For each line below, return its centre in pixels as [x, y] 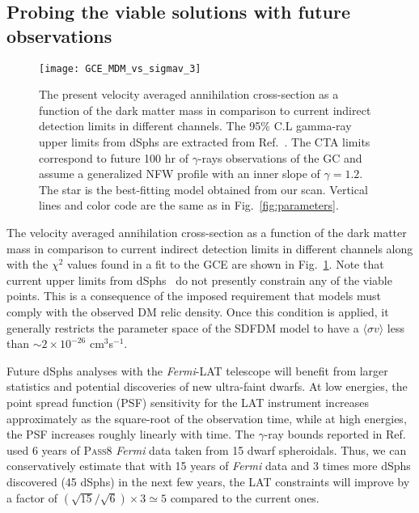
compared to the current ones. [245, 497]
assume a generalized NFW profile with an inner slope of [180, 174]
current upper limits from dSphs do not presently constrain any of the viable [199, 280]
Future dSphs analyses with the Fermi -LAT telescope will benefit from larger [197, 370]
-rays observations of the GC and [280, 157]
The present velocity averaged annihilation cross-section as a [189, 94]
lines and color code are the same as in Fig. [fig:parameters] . [189, 205]
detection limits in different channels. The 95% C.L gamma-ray [195, 126]
